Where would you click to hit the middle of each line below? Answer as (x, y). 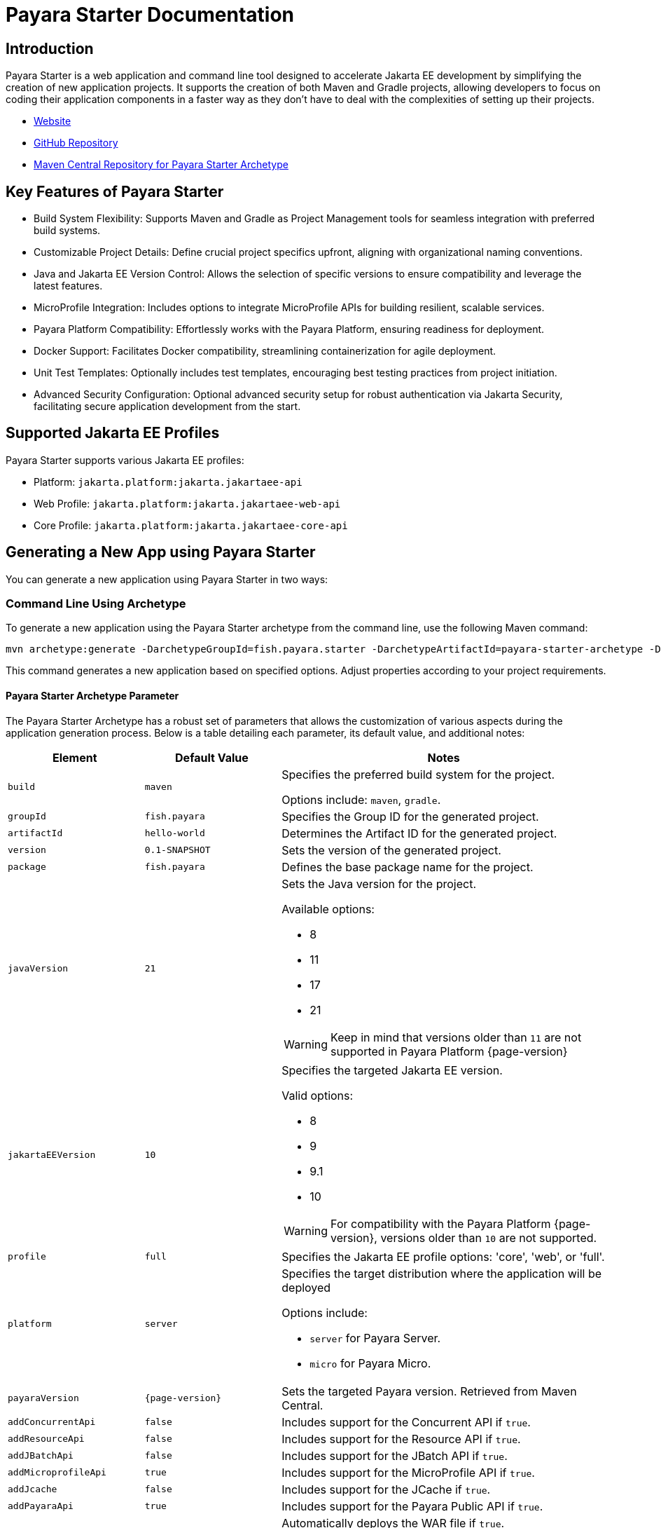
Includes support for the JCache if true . (386, 1489)
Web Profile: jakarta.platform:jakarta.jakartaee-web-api (187, 503)
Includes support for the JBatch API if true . (395, 1455)
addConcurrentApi (52, 1422)
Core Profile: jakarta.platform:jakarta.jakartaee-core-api (191, 525)
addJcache (33, 1489)
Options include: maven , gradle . (361, 799)
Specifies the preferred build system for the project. (418, 774)
